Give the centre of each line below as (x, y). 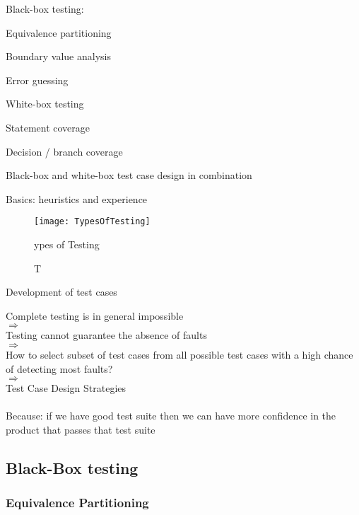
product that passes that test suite (81, 429)
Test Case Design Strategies (66, 388)
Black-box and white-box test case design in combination (129, 175)
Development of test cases (61, 292)
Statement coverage (48, 127)
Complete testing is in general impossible (95, 315)
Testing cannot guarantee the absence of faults (106, 335)
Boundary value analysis (58, 56)
